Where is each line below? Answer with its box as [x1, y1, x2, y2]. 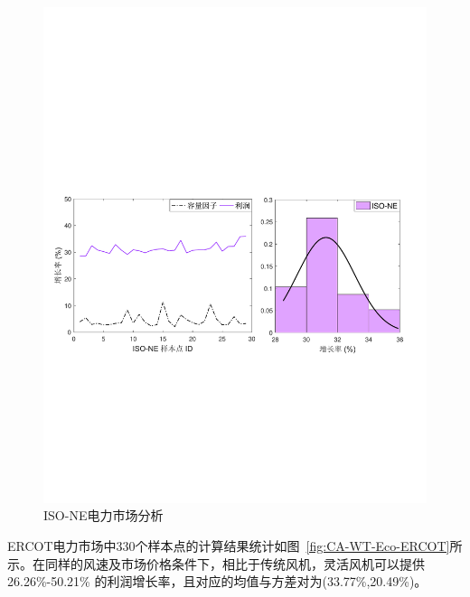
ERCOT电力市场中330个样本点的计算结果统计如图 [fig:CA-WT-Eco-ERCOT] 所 [7, 536, 463, 555]
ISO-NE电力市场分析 [43, 506, 164, 525]
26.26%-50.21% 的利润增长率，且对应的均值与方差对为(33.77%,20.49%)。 [7, 572, 428, 591]
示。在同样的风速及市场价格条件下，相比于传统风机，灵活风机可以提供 [7, 554, 425, 573]
